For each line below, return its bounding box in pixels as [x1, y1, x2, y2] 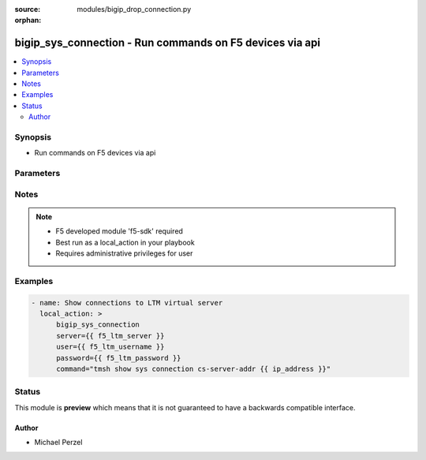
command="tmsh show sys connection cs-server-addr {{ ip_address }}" [56, 364, 331, 373]
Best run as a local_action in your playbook [55, 237, 195, 247]
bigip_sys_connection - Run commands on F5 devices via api [14, 36, 321, 50]
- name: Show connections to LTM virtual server [31, 298, 223, 307]
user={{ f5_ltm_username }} [56, 342, 165, 351]
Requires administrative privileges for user [55, 249, 193, 258]
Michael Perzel [34, 438, 83, 447]
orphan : [14, 16, 42, 25]
